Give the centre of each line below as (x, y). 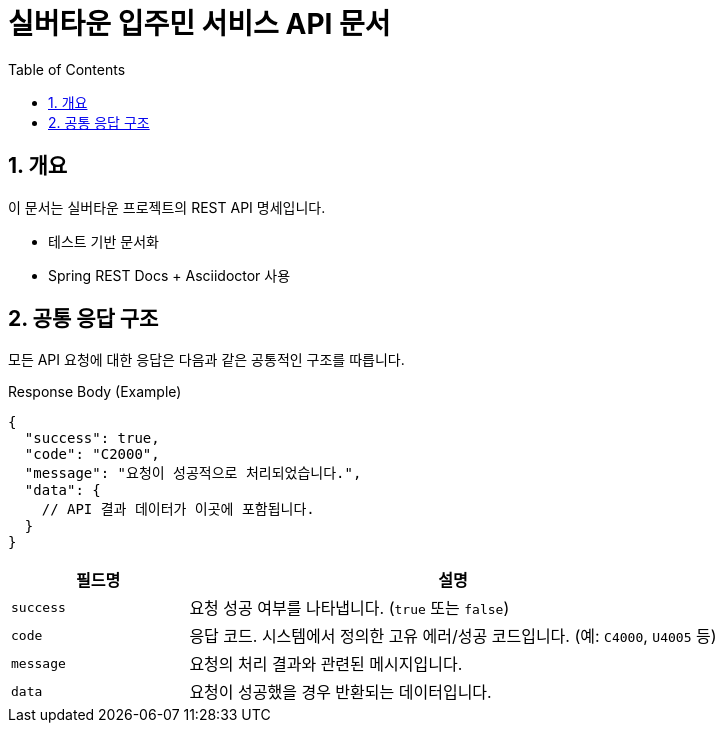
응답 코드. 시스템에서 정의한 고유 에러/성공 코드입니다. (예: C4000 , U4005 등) (453, 636)
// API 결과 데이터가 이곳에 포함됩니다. (178, 509)
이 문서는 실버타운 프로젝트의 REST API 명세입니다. (167, 207)
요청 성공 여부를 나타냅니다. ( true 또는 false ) (349, 608)
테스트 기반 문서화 (103, 241)
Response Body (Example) (95, 392)
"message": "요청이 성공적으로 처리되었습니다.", (193, 473)
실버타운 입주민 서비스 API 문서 (199, 24)
